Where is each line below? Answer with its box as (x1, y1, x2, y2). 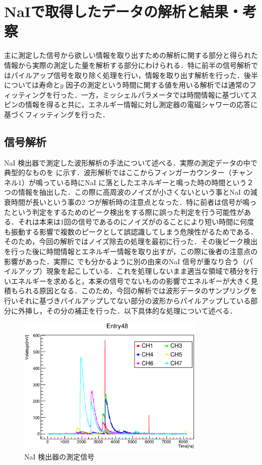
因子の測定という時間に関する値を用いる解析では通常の (65, 80, 249, 90)
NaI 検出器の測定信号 (24, 451, 95, 461)
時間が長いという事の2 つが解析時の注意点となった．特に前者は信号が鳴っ (11, 197, 257, 207)
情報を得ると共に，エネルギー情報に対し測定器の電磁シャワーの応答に (25, 99, 258, 110)
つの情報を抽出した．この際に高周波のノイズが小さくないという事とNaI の (4, 187, 250, 197)
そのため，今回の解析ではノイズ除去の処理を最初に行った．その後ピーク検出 (4, 236, 257, 247)
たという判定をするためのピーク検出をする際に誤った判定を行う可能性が (4, 206, 244, 217)
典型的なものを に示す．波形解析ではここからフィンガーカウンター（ (4, 167, 232, 178)
